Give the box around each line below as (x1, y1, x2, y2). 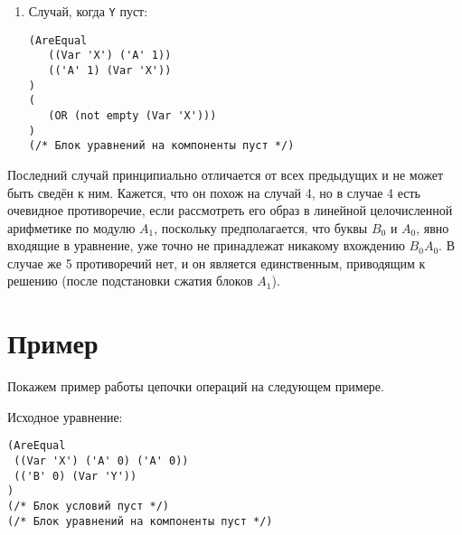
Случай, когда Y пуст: (28, 2, 148, 20)
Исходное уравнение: (7, 407, 123, 426)
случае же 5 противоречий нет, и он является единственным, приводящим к (7, 253, 426, 272)
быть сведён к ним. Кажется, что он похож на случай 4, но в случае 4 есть (7, 183, 421, 202)
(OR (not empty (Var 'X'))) (48, 108, 217, 122)
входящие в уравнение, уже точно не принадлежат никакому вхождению (7, 236, 405, 255)
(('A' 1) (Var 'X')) (48, 63, 172, 77)
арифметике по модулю (7, 218, 136, 237)
